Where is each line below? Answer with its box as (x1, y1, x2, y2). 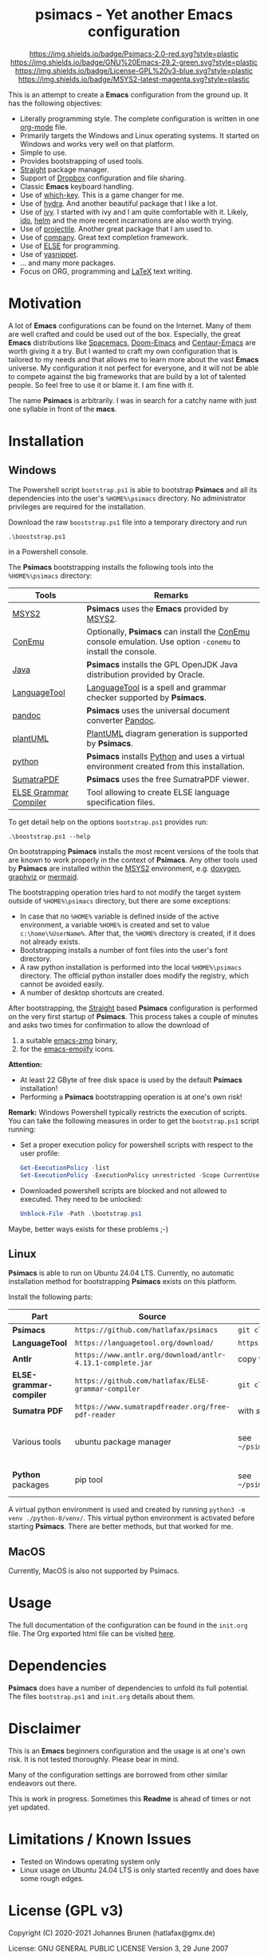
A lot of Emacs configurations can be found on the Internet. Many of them (8, 321, 252, 330)
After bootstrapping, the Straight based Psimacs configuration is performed (8, 1003, 258, 1013)
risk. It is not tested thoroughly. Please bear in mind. (8, 1754, 179, 1764)
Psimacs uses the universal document (86, 705, 231, 716)
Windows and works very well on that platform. (19, 139, 175, 148)
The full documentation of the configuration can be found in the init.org (8, 1620, 248, 1630)
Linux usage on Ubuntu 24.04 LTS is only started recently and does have (19, 1865, 259, 1875)
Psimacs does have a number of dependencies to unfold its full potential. (8, 1683, 250, 1693)
